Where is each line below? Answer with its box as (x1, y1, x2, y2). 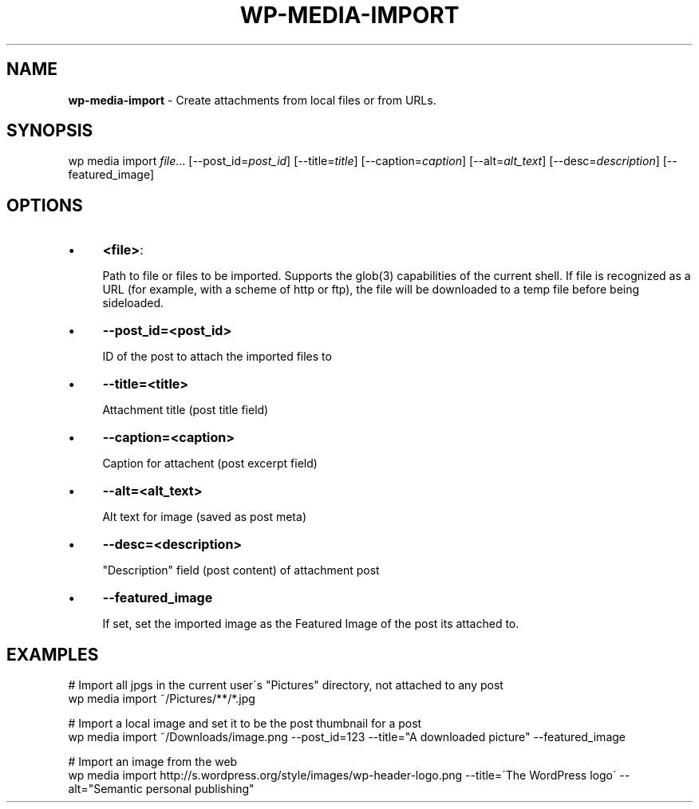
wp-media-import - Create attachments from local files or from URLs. (68, 93, 436, 107)
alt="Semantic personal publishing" (68, 782, 255, 796)
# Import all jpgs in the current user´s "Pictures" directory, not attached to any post (68, 678, 504, 693)
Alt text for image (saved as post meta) (102, 510, 306, 524)
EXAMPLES (6, 644, 99, 665)
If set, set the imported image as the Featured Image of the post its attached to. (102, 617, 519, 631)
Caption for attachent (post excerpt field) (102, 456, 318, 471)
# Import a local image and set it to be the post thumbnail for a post (68, 716, 422, 731)
